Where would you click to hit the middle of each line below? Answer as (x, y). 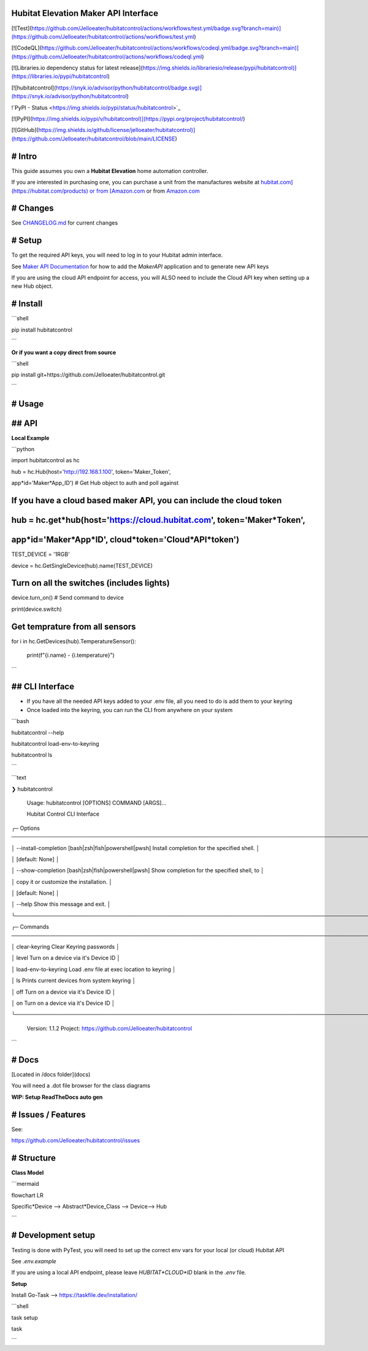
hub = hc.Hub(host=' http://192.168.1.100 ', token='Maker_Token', (91, 471)
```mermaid (25, 1184)
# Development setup (53, 1235)
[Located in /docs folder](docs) (51, 1075)
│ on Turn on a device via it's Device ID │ (63, 1003)
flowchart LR (27, 1195)
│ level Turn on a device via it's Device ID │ (66, 958)
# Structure (34, 1158)
